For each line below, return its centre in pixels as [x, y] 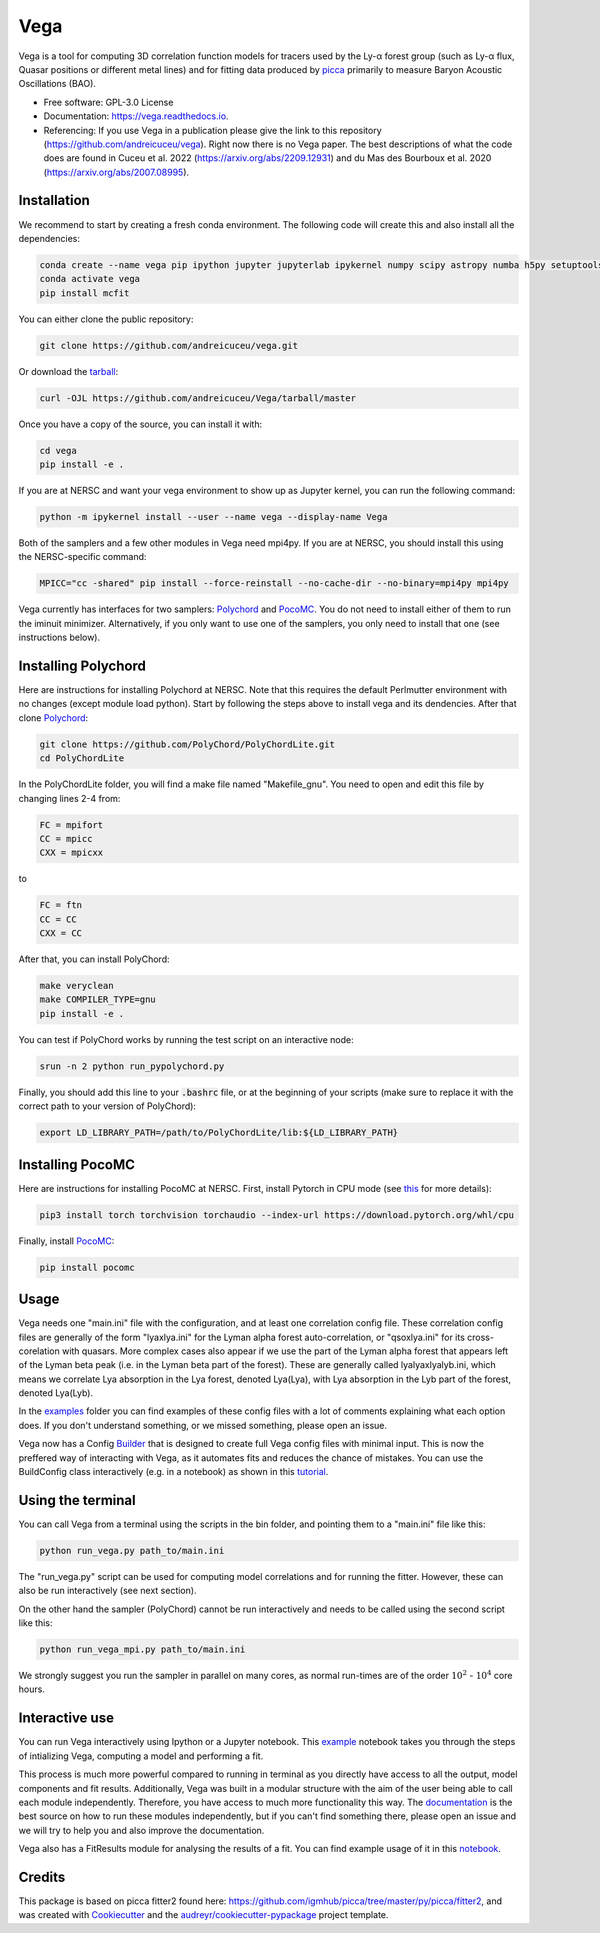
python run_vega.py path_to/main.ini [132, 1550]
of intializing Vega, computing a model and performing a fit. [141, 1756]
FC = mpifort [71, 824]
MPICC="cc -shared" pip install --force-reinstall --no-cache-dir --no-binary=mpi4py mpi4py [274, 583]
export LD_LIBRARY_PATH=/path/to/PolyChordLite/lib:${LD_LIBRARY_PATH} [219, 1133]
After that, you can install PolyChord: [94, 959]
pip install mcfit [84, 293]
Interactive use [66, 1718]
